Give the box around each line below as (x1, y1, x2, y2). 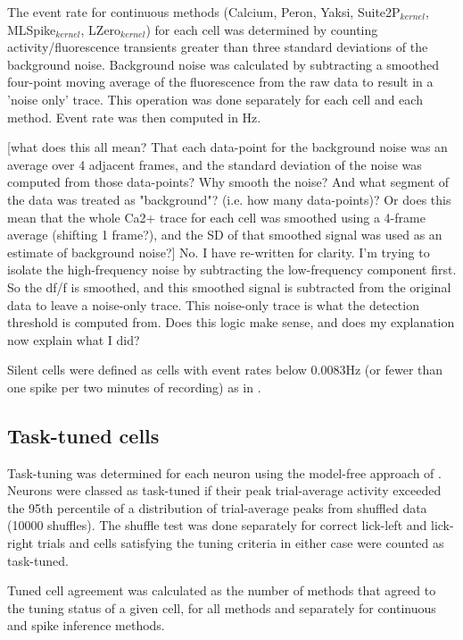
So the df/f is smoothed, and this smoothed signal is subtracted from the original (7, 277, 451, 296)
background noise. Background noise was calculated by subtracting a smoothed (7, 55, 440, 73)
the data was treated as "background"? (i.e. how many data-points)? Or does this (7, 189, 451, 208)
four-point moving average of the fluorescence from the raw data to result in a (7, 72, 434, 91)
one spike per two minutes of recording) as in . (7, 377, 261, 396)
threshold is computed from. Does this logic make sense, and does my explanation (7, 313, 455, 332)
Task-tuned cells (7, 421, 160, 449)
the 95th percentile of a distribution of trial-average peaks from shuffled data (7, 498, 427, 517)
